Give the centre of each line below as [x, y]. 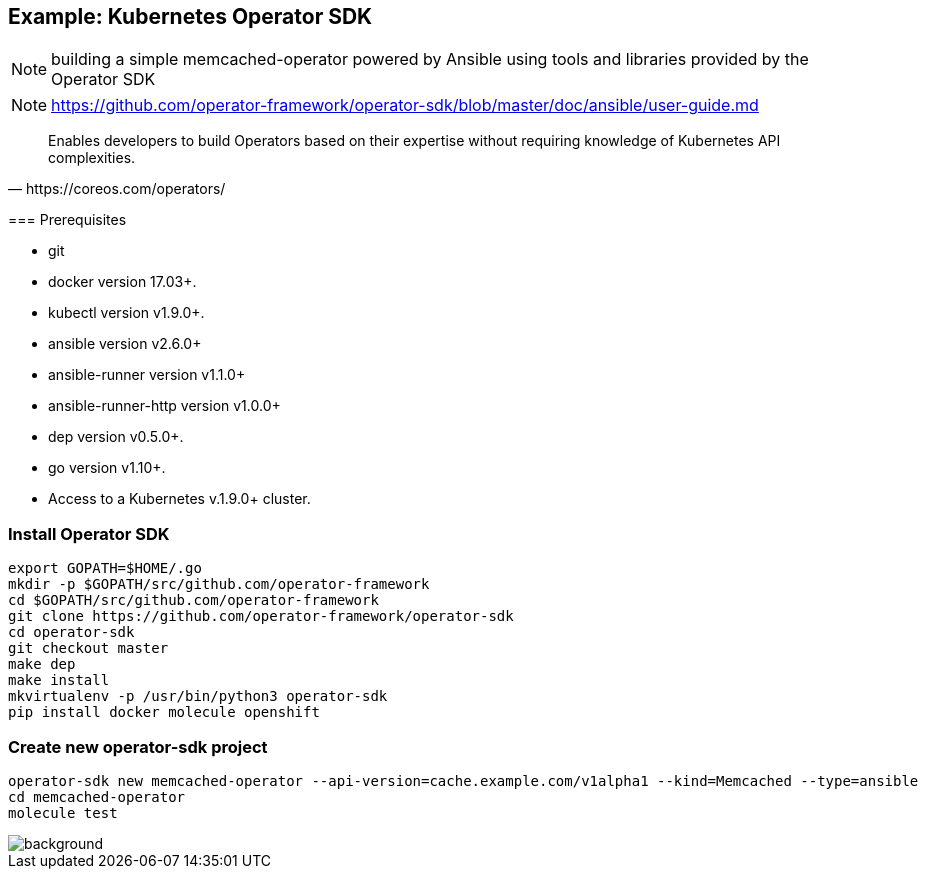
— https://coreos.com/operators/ [117, 189]
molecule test [63, 812]
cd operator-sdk [71, 632]
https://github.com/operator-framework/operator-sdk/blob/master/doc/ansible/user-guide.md [405, 105]
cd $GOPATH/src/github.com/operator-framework [193, 600]
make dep [42, 664]
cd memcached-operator [97, 796]
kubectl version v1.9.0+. [126, 313]
